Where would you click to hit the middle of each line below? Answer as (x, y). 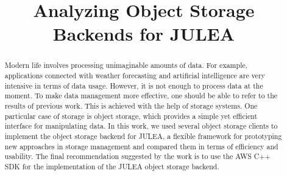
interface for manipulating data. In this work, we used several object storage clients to (141, 126)
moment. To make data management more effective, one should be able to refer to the (141, 96)
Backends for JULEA (144, 34)
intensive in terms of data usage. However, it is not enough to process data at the (134, 85)
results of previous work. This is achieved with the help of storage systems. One (131, 105)
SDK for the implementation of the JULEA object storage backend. (112, 166)
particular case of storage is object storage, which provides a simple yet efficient (131, 116)
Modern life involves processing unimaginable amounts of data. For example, (126, 65)
